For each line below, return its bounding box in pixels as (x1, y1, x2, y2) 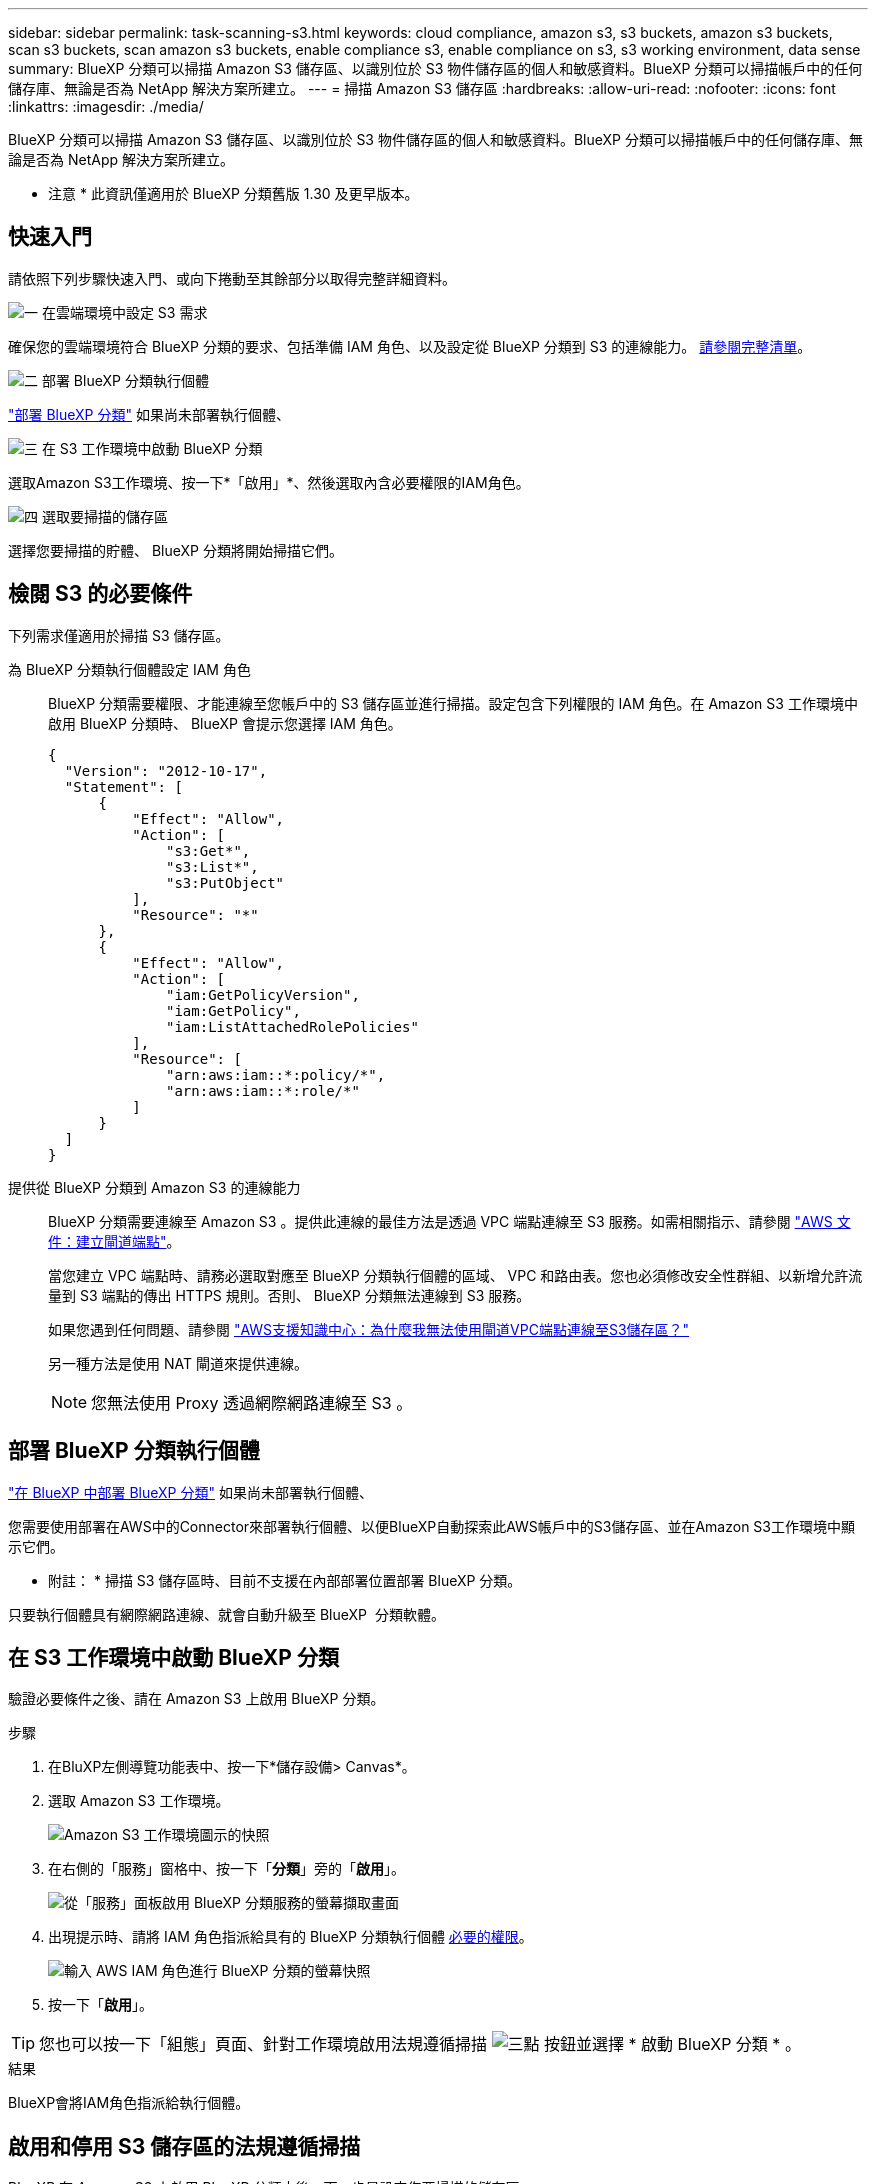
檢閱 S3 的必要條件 (8, 581, 193, 607)
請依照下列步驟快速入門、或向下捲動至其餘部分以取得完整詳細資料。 (8, 269, 456, 287)
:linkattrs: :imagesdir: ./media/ (8, 98, 204, 115)
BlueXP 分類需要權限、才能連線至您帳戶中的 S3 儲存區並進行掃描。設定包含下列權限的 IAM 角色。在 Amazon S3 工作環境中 (48, 694, 858, 712)
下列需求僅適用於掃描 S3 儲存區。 (8, 626, 230, 644)
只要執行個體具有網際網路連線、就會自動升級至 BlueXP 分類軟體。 (8, 1605, 445, 1623)
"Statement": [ (64, 778, 183, 795)
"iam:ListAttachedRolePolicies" (166, 1018, 419, 1035)
